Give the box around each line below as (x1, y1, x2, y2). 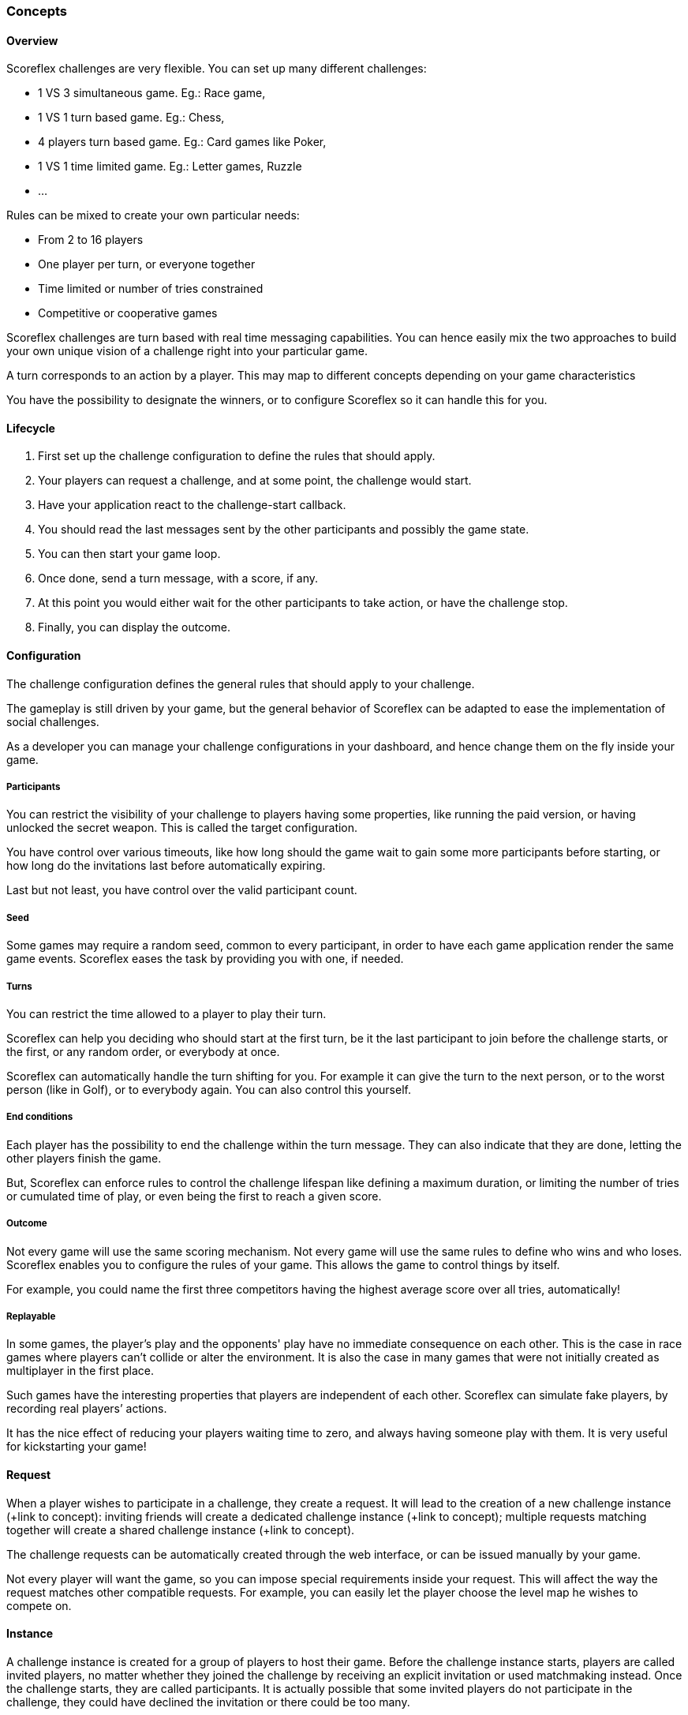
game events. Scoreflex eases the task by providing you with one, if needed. (6, 952, 404, 966)
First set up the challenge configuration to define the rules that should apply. (38, 449, 436, 463)
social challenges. (6, 714, 99, 728)
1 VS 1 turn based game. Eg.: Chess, (38, 110, 225, 125)
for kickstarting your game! (6, 1440, 147, 1454)
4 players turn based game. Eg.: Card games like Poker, (38, 135, 327, 149)
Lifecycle (6, 421, 55, 435)
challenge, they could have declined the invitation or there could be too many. (6, 1694, 410, 1709)
